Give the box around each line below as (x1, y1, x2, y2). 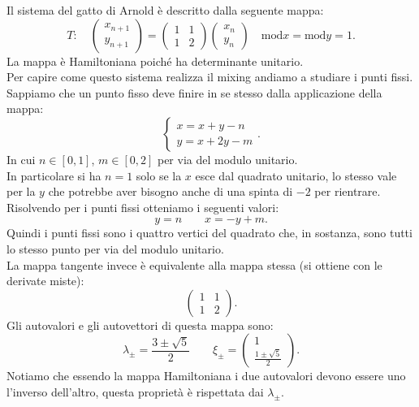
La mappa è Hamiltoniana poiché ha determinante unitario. (6, 52, 304, 69)
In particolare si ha (6, 167, 102, 184)
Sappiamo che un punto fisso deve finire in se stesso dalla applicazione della (6, 84, 382, 101)
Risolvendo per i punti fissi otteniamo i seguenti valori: (6, 198, 279, 215)
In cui (6, 150, 36, 167)
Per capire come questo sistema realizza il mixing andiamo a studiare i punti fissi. (6, 68, 413, 85)
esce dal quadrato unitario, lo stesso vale (195, 167, 397, 184)
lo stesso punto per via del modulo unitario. (6, 240, 224, 257)
